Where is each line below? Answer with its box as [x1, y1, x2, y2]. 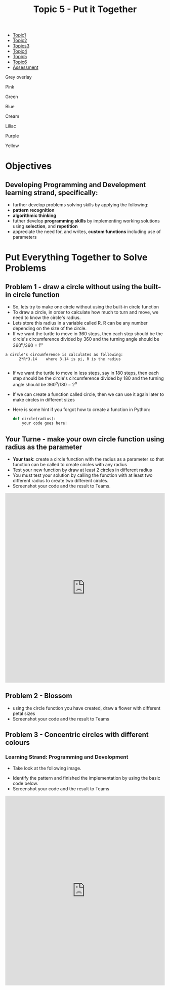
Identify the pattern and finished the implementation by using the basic [12, 775, 160, 781]
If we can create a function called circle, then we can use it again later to [12, 391, 164, 397]
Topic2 [12, 37, 27, 43]
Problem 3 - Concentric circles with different [5, 731, 149, 739]
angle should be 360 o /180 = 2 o [12, 380, 77, 387]
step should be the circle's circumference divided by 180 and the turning [12, 375, 164, 381]
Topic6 [12, 59, 27, 65]
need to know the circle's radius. [12, 314, 81, 321]
